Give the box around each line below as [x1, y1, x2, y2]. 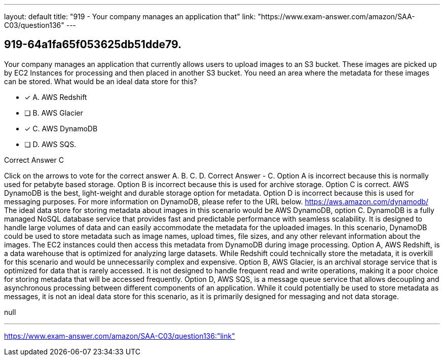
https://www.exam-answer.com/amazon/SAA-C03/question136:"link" [4, 331, 235, 340]
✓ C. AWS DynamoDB [24, 124, 98, 133]
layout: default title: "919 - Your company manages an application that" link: [4, 12, 256, 21]
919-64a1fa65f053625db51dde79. [4, 38, 181, 51]
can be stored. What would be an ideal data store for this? [4, 77, 197, 86]
